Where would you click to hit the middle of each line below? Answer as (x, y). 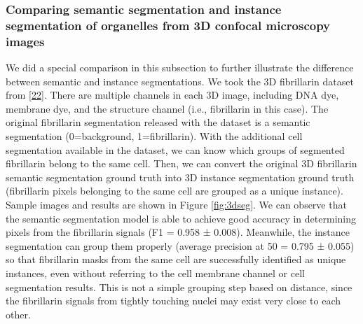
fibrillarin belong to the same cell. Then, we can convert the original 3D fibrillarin (181, 163)
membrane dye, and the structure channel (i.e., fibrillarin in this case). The (167, 108)
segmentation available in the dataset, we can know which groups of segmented (175, 149)
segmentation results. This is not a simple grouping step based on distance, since (179, 287)
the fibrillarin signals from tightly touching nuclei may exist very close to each (173, 301)
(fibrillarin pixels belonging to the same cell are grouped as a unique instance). (174, 191)
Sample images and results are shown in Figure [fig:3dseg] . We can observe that (176, 204)
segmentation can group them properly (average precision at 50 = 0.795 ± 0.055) (180, 245)
